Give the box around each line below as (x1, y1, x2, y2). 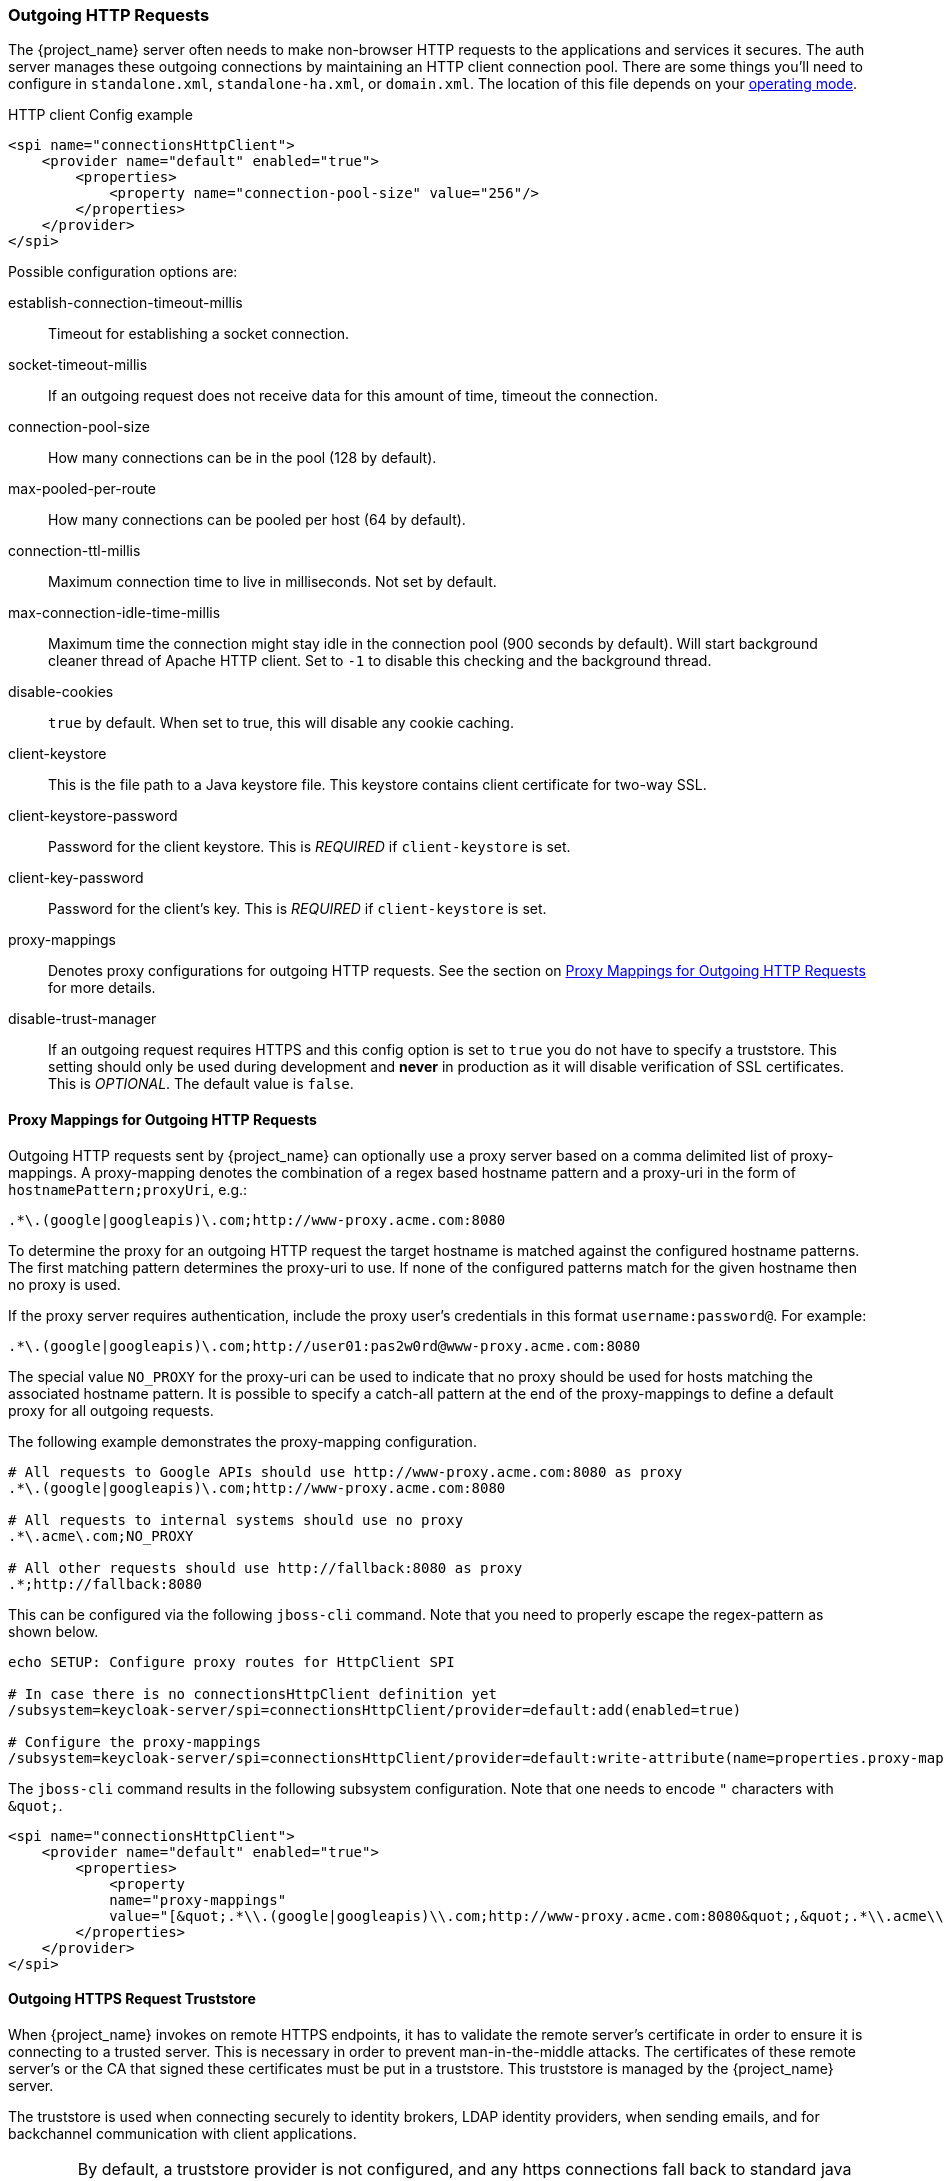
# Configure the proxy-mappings (8, 1733, 261, 1750)
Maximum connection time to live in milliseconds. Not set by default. (48, 573, 497, 591)
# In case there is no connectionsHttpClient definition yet (8, 1685, 497, 1702)
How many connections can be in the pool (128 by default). (48, 449, 437, 467)
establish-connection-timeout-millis (8, 294, 243, 312)
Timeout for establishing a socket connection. (48, 325, 350, 343)
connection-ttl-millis (8, 542, 141, 560)
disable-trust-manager (8, 1010, 157, 1028)
